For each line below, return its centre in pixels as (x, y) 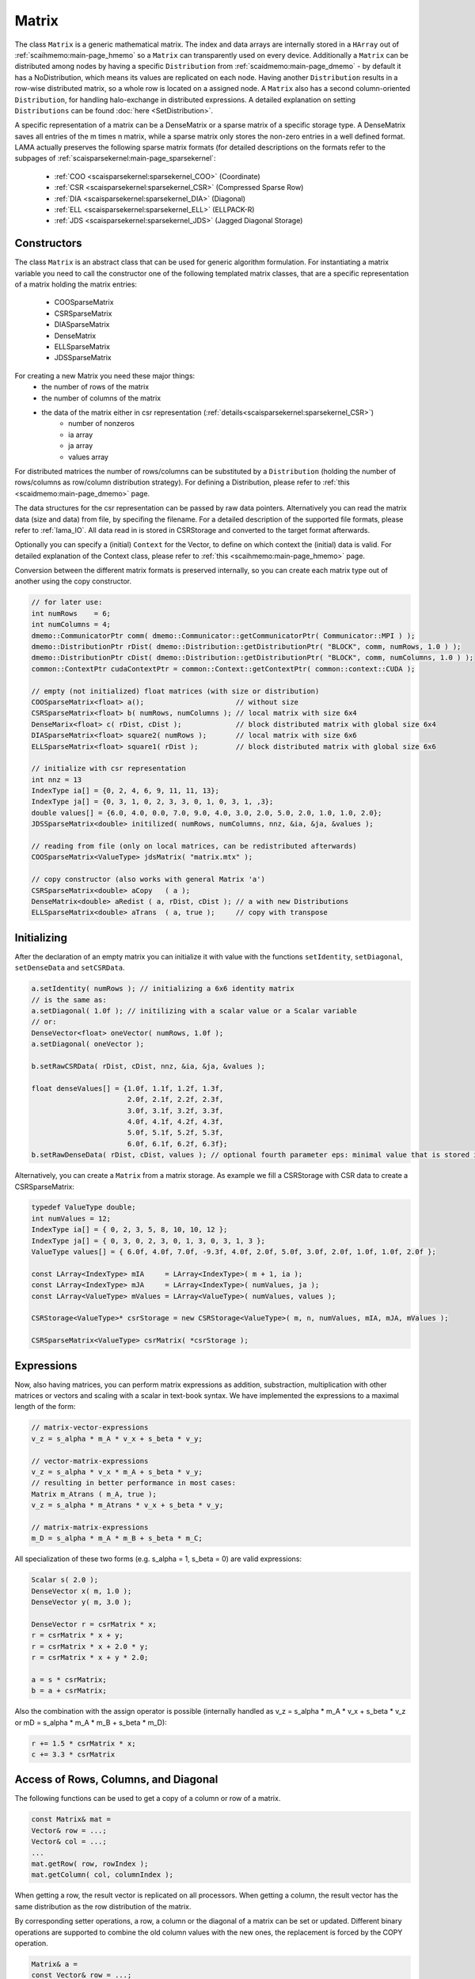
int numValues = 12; (71, 1218)
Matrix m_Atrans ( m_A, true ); (94, 1494)
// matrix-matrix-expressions (90, 1527)
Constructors (48, 243)
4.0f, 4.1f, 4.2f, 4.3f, (175, 1121)
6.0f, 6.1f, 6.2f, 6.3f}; (177, 1143)
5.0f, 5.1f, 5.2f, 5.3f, (175, 1133)
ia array (81, 435)
